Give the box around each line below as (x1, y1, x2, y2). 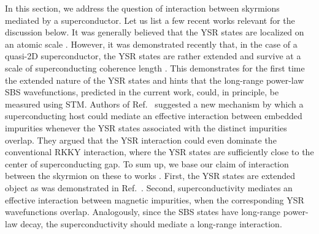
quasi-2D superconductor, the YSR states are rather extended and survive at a (5, 49, 301, 62)
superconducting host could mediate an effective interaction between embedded (5, 109, 302, 122)
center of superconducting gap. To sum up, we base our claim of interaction (5, 157, 289, 170)
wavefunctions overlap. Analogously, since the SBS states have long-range (5, 205, 281, 218)
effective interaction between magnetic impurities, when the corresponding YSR (5, 193, 304, 206)
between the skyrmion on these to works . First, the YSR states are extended (5, 169, 296, 182)
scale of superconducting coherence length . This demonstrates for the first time (5, 61, 305, 74)
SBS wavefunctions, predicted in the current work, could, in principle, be (5, 86, 279, 98)
